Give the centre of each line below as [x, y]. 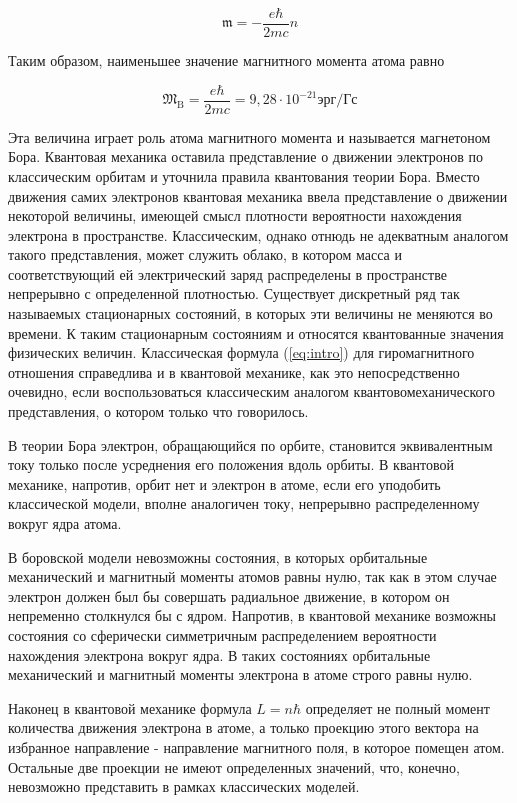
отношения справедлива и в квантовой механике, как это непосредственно [234, 371]
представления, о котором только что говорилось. [158, 411]
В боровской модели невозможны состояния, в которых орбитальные [218, 556]
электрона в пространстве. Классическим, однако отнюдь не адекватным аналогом [258, 234]
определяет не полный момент [397, 707]
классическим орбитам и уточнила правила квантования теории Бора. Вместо [244, 175]
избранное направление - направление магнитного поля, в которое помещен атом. [256, 746]
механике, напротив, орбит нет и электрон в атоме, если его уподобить [224, 483]
